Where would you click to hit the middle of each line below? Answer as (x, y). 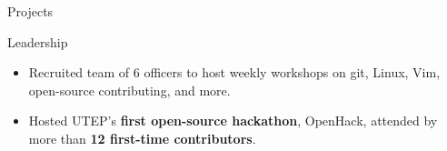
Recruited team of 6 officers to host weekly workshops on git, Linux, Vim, (234, 72)
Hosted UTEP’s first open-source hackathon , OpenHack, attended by (233, 121)
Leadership (38, 41)
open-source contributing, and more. (129, 90)
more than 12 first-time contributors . (142, 138)
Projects (30, 11)
